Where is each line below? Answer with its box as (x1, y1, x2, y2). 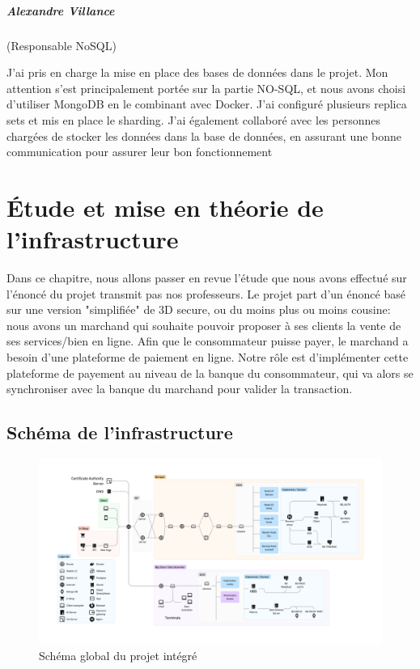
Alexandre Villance (6, 2, 115, 19)
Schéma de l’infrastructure (6, 420, 233, 445)
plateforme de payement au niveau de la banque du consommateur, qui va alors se (6, 364, 414, 381)
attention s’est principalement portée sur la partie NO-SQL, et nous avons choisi (6, 79, 406, 96)
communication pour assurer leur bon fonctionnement (6, 143, 273, 160)
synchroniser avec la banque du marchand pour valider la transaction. (6, 380, 353, 397)
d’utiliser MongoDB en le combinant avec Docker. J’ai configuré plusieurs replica (6, 95, 407, 112)
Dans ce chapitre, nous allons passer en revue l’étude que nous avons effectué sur (6, 269, 407, 286)
